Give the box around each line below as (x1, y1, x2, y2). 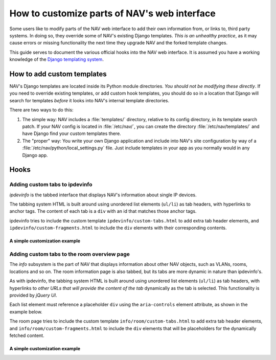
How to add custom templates (9, 70, 107, 78)
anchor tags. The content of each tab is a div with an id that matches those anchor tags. (9, 208, 197, 214)
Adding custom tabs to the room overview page (9, 251, 130, 258)
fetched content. (9, 332, 44, 339)
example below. (9, 308, 43, 314)
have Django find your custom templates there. (22, 130, 121, 137)
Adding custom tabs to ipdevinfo (9, 181, 93, 188)
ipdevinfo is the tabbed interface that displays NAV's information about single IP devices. (9, 192, 197, 198)
